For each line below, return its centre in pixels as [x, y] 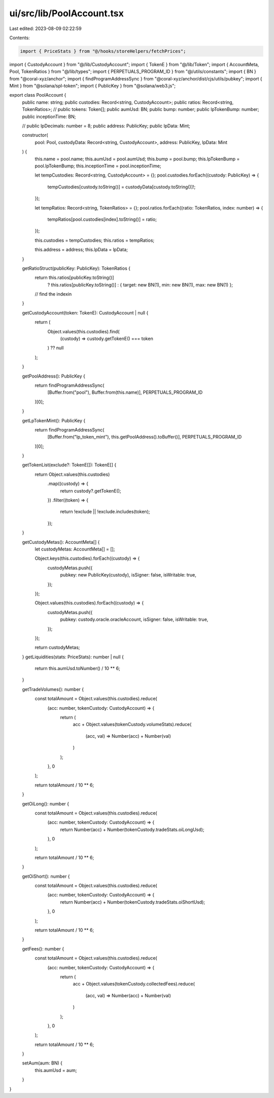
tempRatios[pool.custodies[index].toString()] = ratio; [102, 219]
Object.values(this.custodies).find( [83, 331]
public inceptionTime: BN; [49, 117]
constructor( [35, 135]
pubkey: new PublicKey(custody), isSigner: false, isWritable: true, [128, 575]
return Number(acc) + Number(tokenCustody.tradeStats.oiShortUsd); [133, 902]
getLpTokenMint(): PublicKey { [54, 420]
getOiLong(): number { [46, 803]
